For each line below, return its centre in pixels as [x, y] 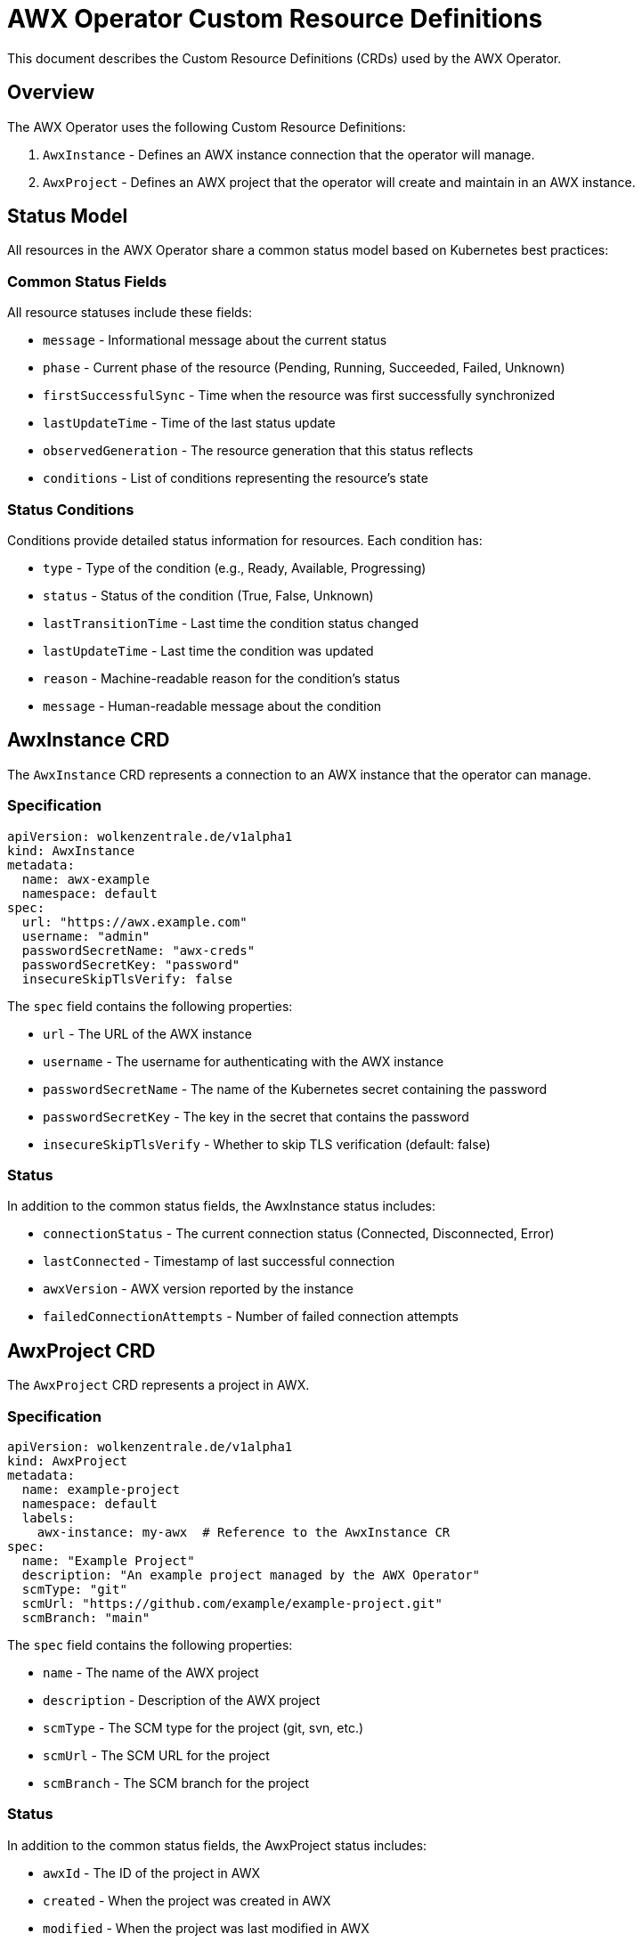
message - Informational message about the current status [215, 340]
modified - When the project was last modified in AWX [206, 1928]
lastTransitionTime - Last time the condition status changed [231, 623]
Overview [51, 93]
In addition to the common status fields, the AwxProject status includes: [217, 1845]
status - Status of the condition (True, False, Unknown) [208, 595]
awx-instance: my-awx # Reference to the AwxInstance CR [244, 1532]
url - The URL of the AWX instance [147, 1033]
